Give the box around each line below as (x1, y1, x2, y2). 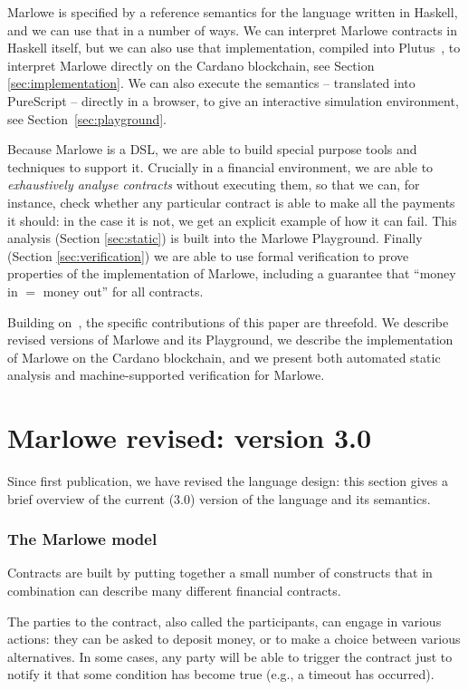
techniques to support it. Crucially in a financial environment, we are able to (7, 157, 434, 176)
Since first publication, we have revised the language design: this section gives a (7, 471, 449, 490)
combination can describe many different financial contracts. (7, 581, 341, 599)
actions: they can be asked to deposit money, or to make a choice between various (7, 629, 461, 648)
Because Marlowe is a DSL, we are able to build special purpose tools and (7, 140, 417, 159)
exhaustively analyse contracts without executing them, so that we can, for (7, 175, 420, 194)
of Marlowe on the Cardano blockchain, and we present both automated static (7, 347, 441, 366)
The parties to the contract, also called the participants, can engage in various (7, 611, 442, 630)
